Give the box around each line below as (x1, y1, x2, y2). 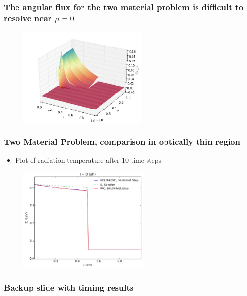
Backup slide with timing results (4, 281, 134, 293)
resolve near (4, 12, 52, 24)
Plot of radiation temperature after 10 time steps (15, 155, 162, 165)
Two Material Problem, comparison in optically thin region (4, 136, 240, 148)
